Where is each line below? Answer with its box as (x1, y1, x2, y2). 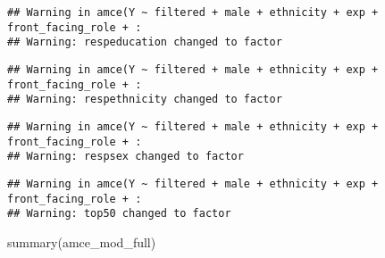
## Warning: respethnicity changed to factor (7, 93, 282, 106)
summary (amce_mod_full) (7, 232, 156, 251)
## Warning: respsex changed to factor (7, 150, 244, 163)
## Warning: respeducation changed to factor (7, 36, 282, 49)
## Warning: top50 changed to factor (7, 207, 231, 221)
